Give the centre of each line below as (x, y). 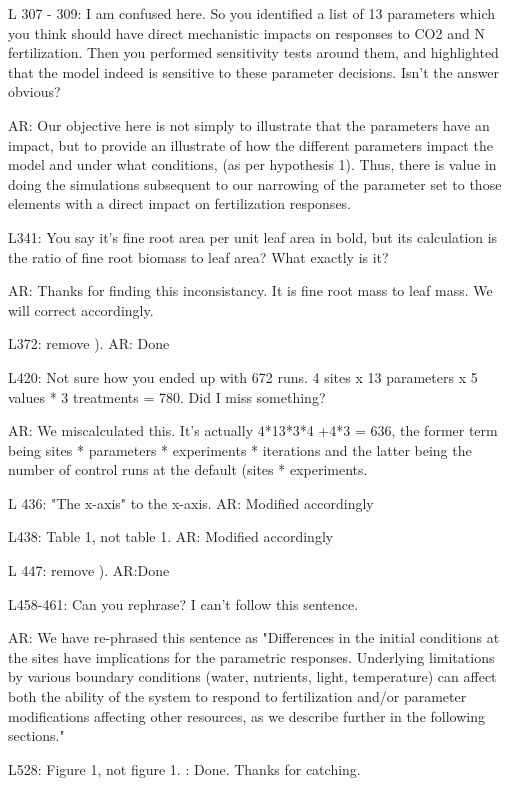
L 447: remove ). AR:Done (89, 570)
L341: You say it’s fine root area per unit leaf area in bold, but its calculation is (253, 236)
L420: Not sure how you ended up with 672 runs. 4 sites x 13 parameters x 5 (243, 376)
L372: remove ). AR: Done (89, 343)
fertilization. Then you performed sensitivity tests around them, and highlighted (253, 52)
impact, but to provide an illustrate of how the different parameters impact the (250, 144)
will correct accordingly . (81, 309)
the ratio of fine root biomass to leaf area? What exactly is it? (198, 256)
